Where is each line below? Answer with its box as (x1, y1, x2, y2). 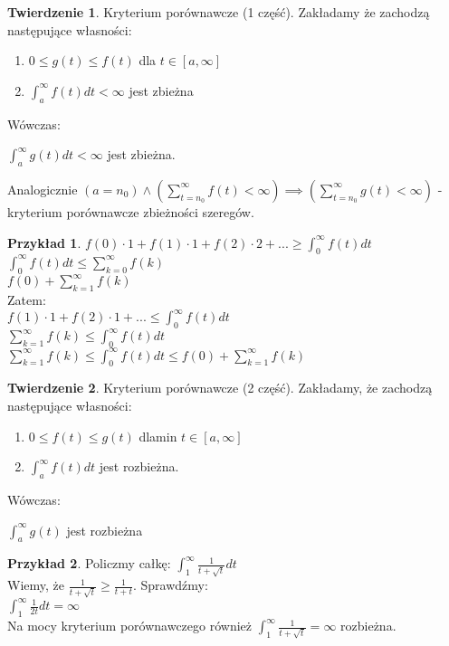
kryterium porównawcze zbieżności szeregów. (7, 202, 254, 221)
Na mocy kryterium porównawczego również (7, 616, 253, 635)
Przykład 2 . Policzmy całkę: (7, 554, 171, 573)
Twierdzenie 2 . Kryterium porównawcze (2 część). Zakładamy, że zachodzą (7, 378, 433, 397)
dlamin (139, 426, 177, 445)
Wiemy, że (7, 575, 64, 594)
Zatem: (7, 290, 46, 309)
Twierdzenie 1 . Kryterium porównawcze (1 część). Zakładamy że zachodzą (7, 3, 430, 21)
